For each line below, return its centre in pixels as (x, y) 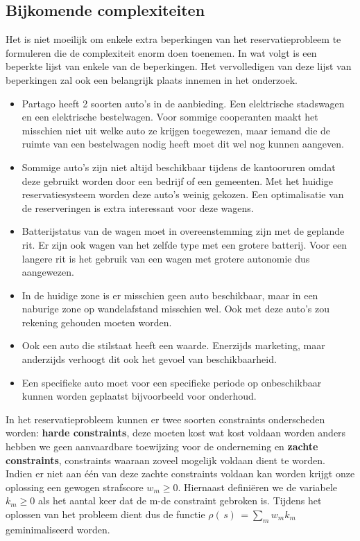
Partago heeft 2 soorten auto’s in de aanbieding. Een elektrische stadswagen (183, 103)
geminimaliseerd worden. (58, 529)
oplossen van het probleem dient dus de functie (105, 514)
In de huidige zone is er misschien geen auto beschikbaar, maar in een (170, 295)
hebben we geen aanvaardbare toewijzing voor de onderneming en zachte (162, 446)
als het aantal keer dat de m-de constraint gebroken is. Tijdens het (180, 500)
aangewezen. (48, 272)
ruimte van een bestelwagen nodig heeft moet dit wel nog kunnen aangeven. (183, 144)
